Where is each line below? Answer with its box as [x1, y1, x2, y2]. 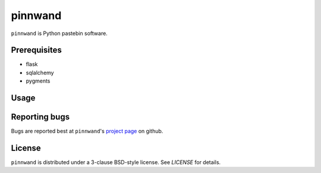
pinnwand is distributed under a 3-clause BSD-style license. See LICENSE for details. [11, 159, 221, 166]
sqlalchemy [26, 69, 54, 76]
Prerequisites [11, 45, 62, 55]
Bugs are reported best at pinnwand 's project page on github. [11, 128, 163, 135]
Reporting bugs [11, 112, 70, 122]
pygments [26, 77, 51, 84]
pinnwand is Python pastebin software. [11, 30, 108, 37]
